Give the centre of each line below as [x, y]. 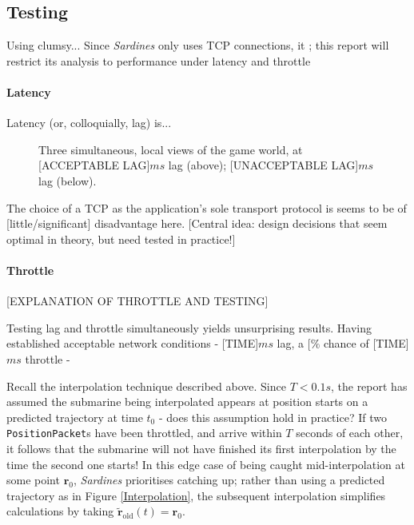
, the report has [369, 386]
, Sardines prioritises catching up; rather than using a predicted [229, 480]
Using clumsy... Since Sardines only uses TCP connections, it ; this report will [198, 45]
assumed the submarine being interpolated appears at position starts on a [187, 402]
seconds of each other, [350, 433]
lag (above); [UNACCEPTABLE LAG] [263, 165]
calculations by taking [60, 511]
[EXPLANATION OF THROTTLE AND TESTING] [137, 301]
